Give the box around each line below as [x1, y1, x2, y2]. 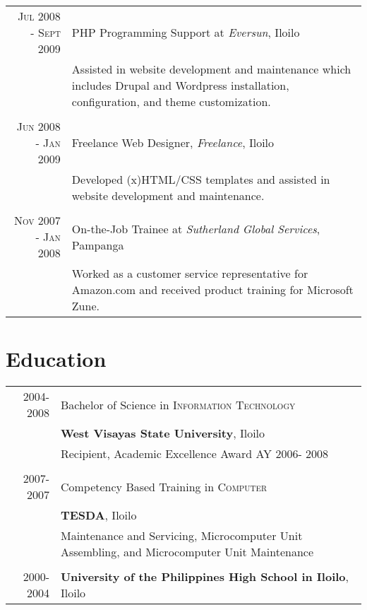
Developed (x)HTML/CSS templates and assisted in [71, 171, 330, 187]
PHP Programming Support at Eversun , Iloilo [71, 24, 300, 40]
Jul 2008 [18, 8, 61, 24]
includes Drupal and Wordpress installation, [71, 77, 289, 93]
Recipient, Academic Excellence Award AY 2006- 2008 [60, 445, 329, 462]
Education [6, 344, 107, 373]
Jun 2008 [16, 118, 61, 134]
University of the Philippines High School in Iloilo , [60, 568, 349, 585]
